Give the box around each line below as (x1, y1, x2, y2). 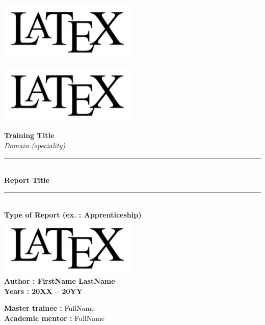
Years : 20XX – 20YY (4, 285, 83, 296)
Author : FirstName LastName (4, 276, 115, 286)
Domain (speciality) (4, 140, 66, 151)
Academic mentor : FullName (4, 313, 105, 323)
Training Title (4, 130, 55, 141)
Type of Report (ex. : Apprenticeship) (4, 209, 142, 220)
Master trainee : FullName (4, 303, 95, 313)
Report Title (4, 175, 49, 185)
